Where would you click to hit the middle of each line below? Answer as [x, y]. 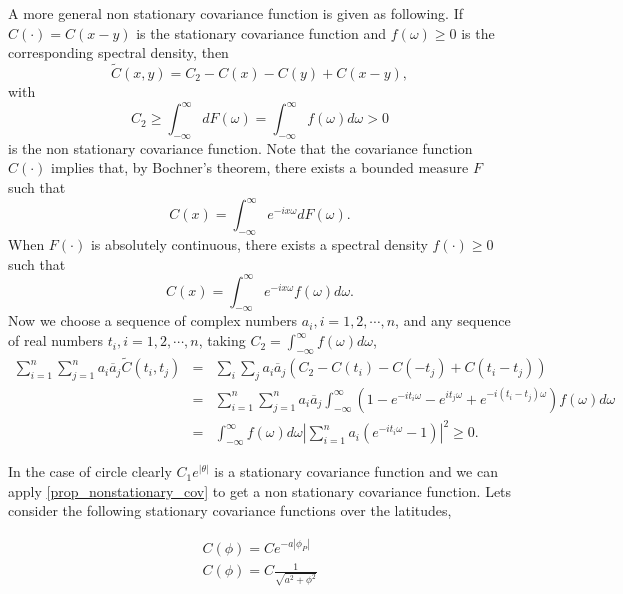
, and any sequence [453, 320]
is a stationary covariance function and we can [356, 471]
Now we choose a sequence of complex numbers [153, 320]
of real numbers [56, 340]
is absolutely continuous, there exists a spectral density [259, 243]
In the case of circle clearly [90, 471]
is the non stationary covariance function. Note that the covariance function [240, 147]
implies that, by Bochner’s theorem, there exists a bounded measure [260, 167]
